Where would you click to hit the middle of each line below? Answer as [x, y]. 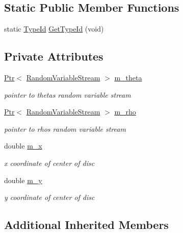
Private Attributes [54, 56]
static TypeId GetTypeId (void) [54, 29]
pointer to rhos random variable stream [65, 128]
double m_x [23, 146]
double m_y [23, 180]
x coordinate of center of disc [49, 163]
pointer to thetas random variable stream [68, 94]
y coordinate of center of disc [49, 197]
